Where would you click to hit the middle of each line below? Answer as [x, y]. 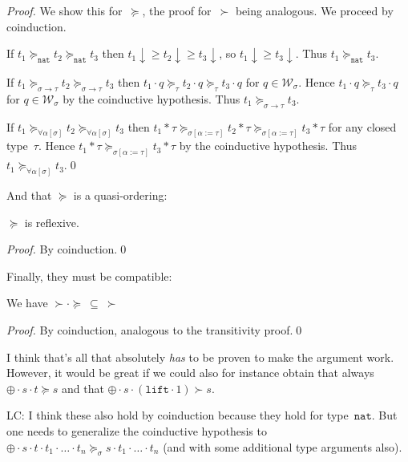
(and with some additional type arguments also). [283, 446]
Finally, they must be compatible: [89, 276]
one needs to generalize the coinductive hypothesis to [137, 431]
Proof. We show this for [65, 10]
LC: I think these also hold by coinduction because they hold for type [178, 415]
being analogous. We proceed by [314, 10]
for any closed [362, 126]
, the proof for [177, 10]
